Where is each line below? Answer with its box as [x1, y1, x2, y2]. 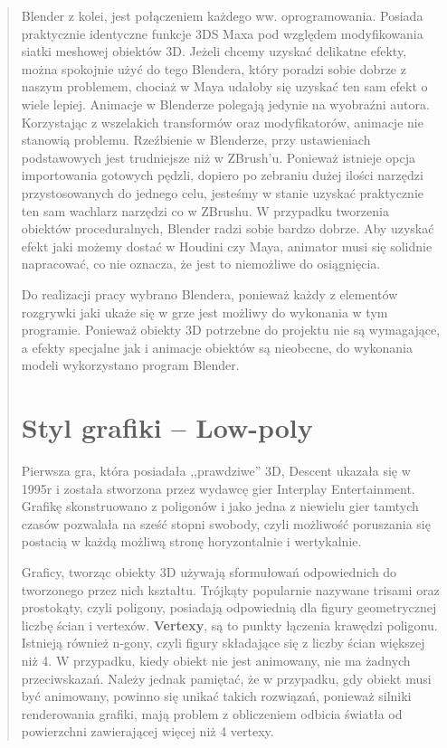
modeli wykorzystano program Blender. [21, 355, 240, 374]
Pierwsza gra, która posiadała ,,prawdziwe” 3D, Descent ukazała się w [21, 461, 411, 479]
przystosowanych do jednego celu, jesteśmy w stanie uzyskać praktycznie [21, 183, 424, 202]
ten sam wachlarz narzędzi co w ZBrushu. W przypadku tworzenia [21, 201, 389, 220]
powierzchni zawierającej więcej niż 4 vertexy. [21, 722, 274, 741]
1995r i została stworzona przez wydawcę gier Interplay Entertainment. [21, 478, 415, 497]
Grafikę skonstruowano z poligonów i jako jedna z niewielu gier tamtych [21, 497, 419, 516]
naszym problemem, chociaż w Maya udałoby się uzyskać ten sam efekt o [21, 77, 428, 96]
